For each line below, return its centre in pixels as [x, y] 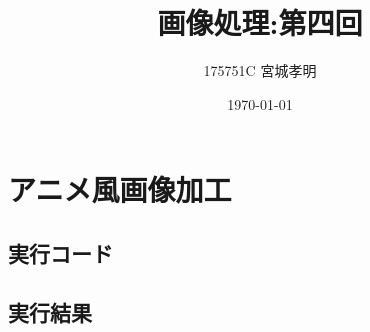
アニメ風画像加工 [120, 189]
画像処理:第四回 [260, 22]
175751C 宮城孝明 [260, 70]
